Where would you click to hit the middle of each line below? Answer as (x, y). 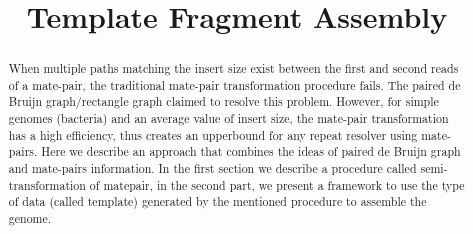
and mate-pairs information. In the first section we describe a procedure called (212, 168)
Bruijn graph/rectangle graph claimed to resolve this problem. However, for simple (223, 101)
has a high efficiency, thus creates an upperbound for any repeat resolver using (213, 134)
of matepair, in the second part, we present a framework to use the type (277, 184)
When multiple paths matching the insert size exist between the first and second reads (233, 68)
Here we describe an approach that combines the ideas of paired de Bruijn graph (251, 151)
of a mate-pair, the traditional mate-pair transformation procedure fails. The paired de (234, 84)
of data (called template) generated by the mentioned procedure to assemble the (217, 201)
